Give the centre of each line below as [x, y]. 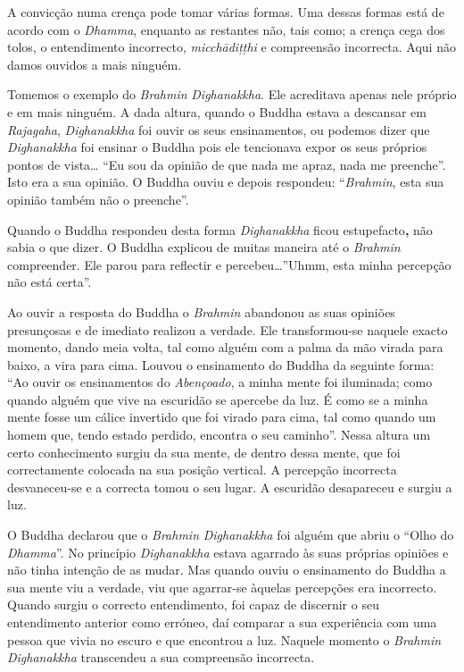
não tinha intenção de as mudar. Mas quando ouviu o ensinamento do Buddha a [227, 570]
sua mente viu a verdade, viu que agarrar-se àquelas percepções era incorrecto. [222, 587]
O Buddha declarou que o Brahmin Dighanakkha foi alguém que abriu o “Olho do [231, 535]
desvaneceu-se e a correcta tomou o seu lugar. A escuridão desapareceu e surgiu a [230, 487]
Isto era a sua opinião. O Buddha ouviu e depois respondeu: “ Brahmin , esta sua [226, 182]
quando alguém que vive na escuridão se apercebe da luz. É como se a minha [218, 399]
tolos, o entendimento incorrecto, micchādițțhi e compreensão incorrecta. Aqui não [232, 47]
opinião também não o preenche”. [98, 199]
